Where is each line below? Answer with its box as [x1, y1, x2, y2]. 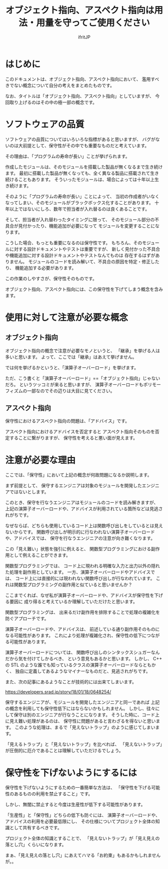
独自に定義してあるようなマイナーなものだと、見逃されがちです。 [15, 668, 150, 674]
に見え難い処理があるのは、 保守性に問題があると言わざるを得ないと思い [5, 718, 156, 724]
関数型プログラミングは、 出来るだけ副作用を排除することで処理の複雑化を [5, 609, 160, 615]
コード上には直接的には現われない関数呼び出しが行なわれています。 [15, 575, 155, 582]
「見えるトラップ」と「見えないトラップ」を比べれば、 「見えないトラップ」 [5, 741, 162, 748]
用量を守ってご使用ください [36, 17, 150, 29]
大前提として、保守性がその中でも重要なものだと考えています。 [18, 142, 149, 149]
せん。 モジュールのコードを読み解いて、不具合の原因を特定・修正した [14, 258, 159, 264]
